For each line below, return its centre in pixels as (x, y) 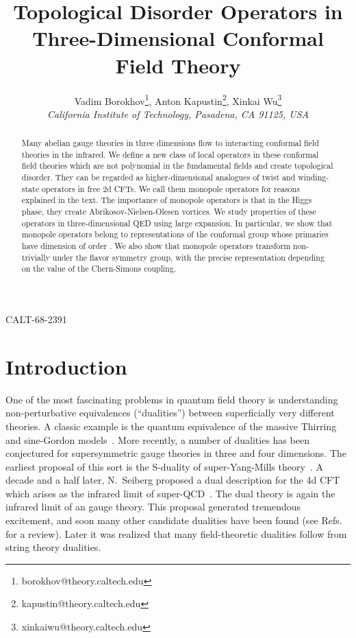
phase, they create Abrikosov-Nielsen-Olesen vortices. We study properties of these (169, 212)
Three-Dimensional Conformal (178, 38)
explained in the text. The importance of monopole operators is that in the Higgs (167, 200)
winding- (314, 177)
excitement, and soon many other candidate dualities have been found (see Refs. (174, 520)
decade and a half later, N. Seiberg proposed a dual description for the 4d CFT (173, 480)
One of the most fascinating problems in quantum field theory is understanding (172, 399)
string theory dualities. (53, 547)
